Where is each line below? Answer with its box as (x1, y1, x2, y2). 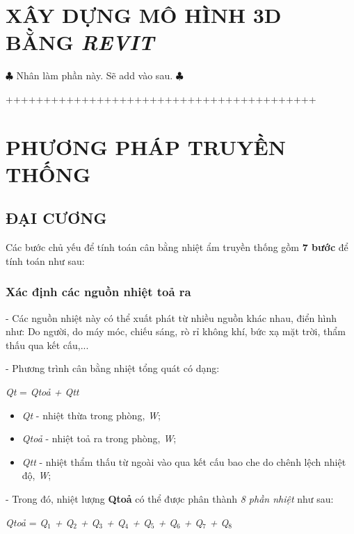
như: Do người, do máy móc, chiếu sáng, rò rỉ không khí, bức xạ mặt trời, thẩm (6, 324, 346, 339)
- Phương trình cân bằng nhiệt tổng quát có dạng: (6, 361, 220, 375)
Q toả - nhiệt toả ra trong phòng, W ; (22, 431, 177, 446)
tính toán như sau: (6, 253, 85, 268)
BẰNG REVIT (6, 28, 154, 57)
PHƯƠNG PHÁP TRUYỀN (6, 132, 286, 161)
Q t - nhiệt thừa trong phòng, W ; (22, 407, 161, 422)
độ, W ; (22, 468, 51, 483)
